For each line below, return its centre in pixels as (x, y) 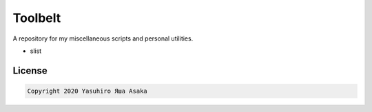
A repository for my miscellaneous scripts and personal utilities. (103, 38)
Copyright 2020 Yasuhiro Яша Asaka (87, 91)
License (30, 70)
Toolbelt (37, 18)
